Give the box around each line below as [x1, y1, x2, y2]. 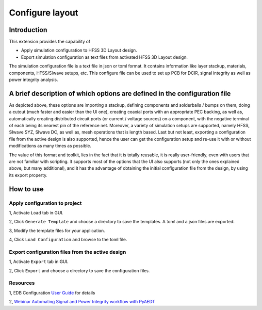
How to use [9, 185, 44, 193]
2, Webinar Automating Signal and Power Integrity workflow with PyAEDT [9, 299, 155, 305]
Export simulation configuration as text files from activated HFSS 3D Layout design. [21, 54, 188, 60]
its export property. [9, 172, 48, 178]
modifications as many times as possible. [9, 143, 92, 149]
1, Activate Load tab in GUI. [9, 210, 64, 215]
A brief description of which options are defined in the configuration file [9, 89, 231, 98]
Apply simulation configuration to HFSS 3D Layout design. [21, 48, 137, 53]
